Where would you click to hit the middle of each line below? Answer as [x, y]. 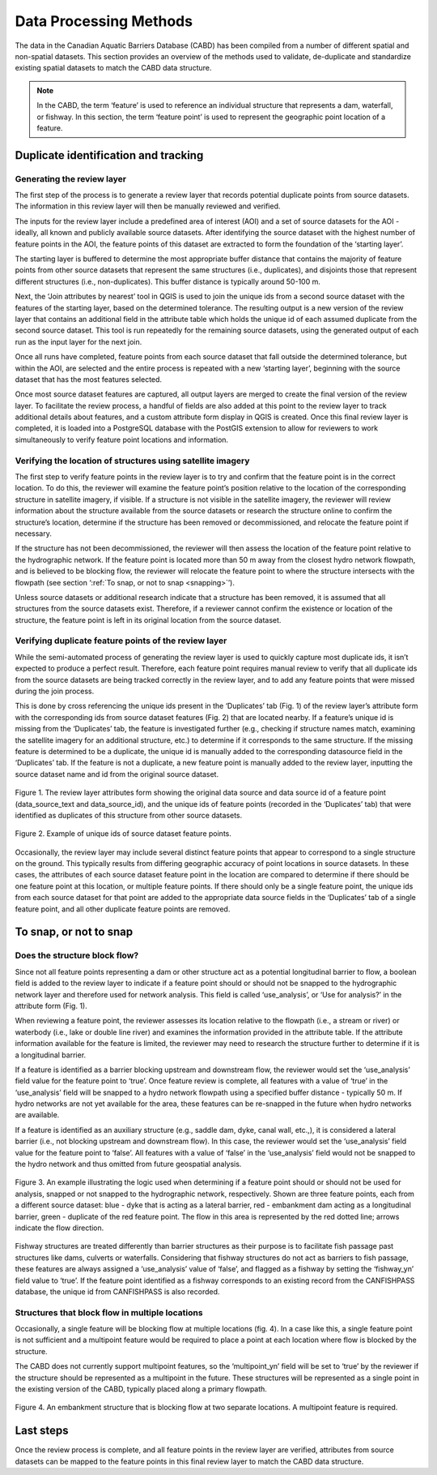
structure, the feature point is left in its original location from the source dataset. [148, 620]
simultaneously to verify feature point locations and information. [122, 439]
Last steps [42, 1431]
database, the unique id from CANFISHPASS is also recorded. [117, 1291]
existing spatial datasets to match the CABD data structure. [113, 68]
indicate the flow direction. [59, 1228]
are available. [37, 1115]
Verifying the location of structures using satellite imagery [132, 461]
